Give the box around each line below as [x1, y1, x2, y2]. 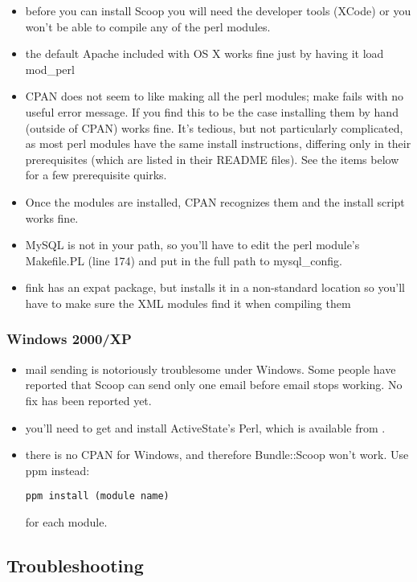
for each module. [25, 513, 108, 530]
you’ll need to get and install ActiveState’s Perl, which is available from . [25, 419, 386, 436]
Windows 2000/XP [6, 329, 132, 349]
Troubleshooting [6, 552, 144, 577]
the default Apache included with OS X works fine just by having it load [25, 45, 384, 62]
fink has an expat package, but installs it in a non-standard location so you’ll [25, 279, 405, 296]
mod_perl [25, 60, 75, 77]
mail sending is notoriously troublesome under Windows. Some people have [25, 360, 396, 377]
